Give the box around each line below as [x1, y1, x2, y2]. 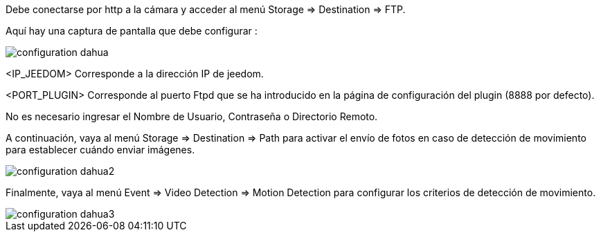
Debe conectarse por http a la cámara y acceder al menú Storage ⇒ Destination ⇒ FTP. [6, 3, 406, 15]
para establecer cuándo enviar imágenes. [6, 144, 195, 155]
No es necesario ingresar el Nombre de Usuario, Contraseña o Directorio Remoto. [6, 111, 378, 122]
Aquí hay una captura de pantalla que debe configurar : [6, 25, 258, 37]
